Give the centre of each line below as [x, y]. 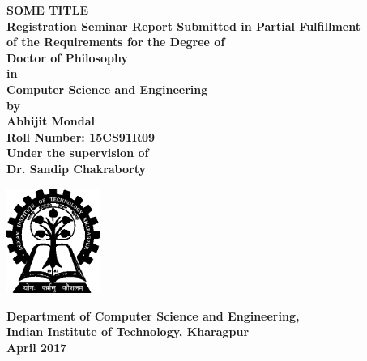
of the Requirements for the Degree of [116, 42]
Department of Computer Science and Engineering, [153, 315]
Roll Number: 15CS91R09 [81, 136]
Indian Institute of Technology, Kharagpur [128, 331]
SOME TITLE [48, 10]
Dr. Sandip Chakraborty [77, 168]
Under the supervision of [78, 153]
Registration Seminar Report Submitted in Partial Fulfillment [183, 25]
